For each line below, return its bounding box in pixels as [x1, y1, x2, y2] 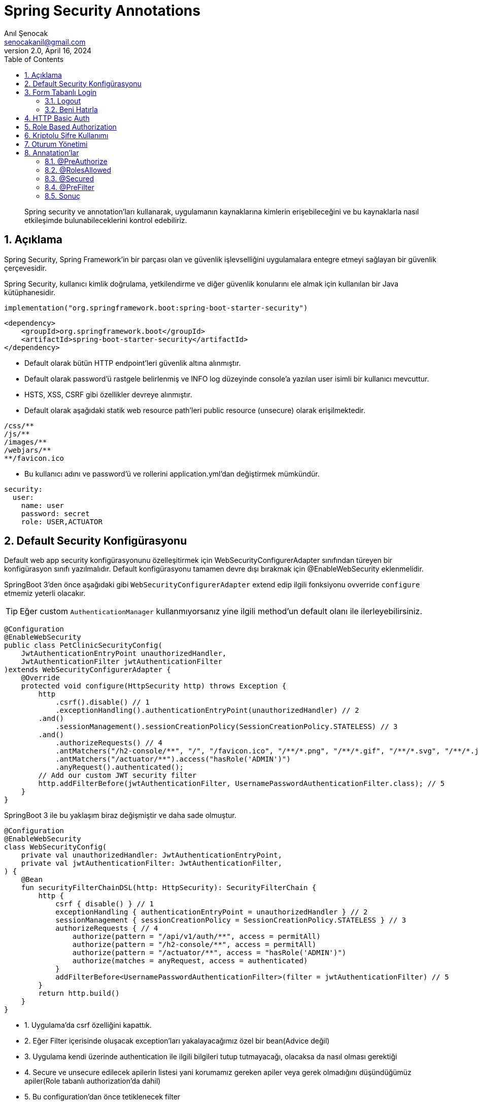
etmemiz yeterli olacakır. [4, 589, 86, 598]
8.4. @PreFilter [45, 182, 94, 192]
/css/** [4, 421, 35, 430]
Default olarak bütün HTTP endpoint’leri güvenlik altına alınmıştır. [24, 358, 241, 367]
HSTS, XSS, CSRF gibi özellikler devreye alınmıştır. [24, 390, 192, 399]
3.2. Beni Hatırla [45, 105, 98, 114]
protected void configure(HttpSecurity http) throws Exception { [21, 682, 287, 690]
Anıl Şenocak [4, 28, 48, 38]
